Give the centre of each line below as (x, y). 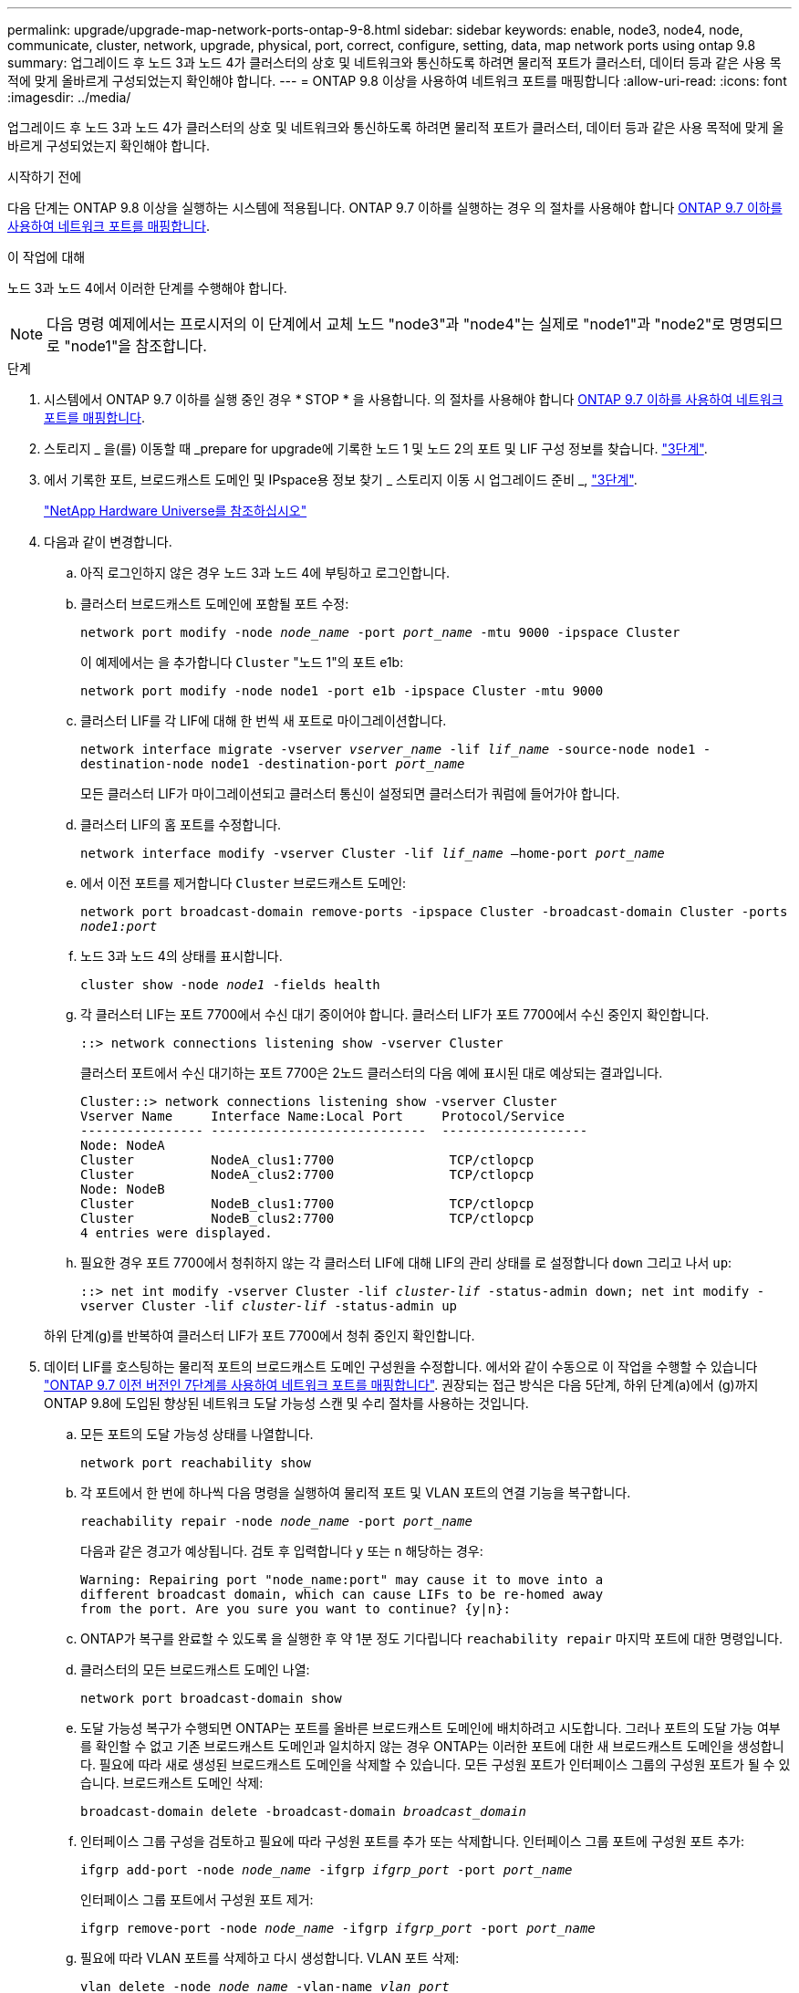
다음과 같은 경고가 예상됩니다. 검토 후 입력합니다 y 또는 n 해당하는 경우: (282, 1551)
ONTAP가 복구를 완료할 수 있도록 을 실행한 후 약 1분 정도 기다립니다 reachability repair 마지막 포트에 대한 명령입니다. (432, 1638)
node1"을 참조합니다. (139, 346)
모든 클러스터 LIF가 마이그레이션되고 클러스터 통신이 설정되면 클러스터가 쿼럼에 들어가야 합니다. (350, 793)
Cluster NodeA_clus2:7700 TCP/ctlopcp (307, 1174)
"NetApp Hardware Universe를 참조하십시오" (176, 511)
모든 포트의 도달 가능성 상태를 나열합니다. (197, 1434)
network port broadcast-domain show (211, 1698)
